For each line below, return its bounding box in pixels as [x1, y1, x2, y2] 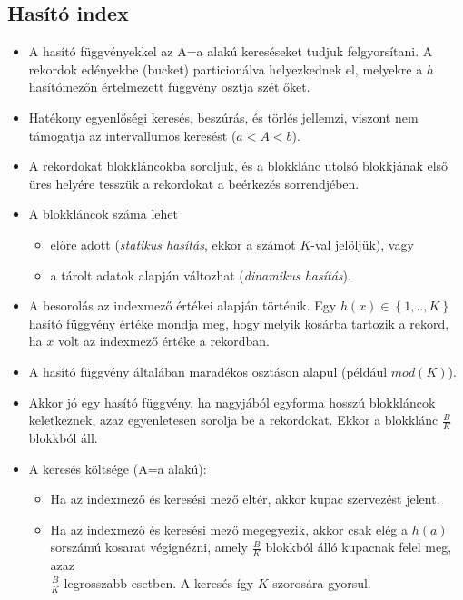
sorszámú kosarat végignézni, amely [50, 537, 248, 556]
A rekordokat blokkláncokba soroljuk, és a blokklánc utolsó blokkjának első [28, 156, 448, 175]
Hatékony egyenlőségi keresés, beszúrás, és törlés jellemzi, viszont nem [28, 107, 419, 126]
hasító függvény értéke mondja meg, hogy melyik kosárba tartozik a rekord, [28, 313, 449, 332]
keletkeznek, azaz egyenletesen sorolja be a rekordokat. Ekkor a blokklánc [28, 410, 438, 429]
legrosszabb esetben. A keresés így [64, 573, 254, 592]
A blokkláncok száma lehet [28, 204, 178, 223]
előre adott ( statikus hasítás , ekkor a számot [50, 234, 296, 253]
